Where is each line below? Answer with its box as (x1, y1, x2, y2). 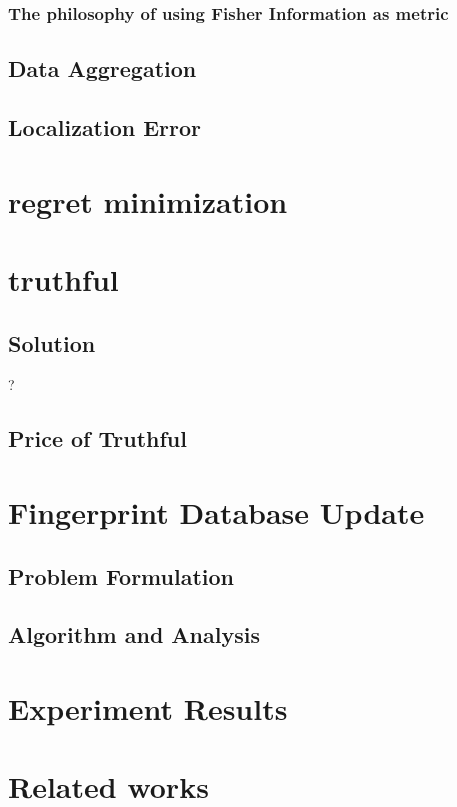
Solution (8, 327, 96, 358)
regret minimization (8, 180, 288, 221)
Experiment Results (8, 687, 288, 728)
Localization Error (8, 112, 202, 143)
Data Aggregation (8, 53, 197, 84)
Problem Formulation (8, 560, 234, 591)
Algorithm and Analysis (8, 619, 260, 650)
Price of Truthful (8, 423, 187, 454)
